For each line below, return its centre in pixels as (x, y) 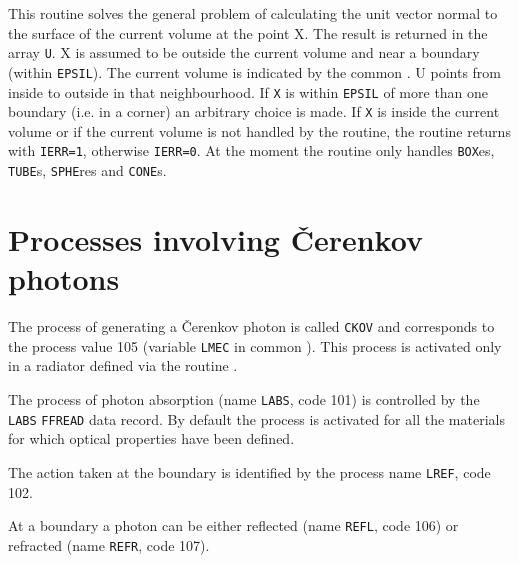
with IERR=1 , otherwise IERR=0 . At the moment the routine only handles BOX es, (251, 150)
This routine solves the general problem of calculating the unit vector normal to (253, 13)
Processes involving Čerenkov (215, 238)
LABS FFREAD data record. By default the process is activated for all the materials (256, 418)
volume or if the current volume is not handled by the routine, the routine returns (259, 130)
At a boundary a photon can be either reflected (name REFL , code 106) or (233, 525)
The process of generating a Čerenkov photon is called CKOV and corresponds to (251, 326)
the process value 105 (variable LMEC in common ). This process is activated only (255, 345)
